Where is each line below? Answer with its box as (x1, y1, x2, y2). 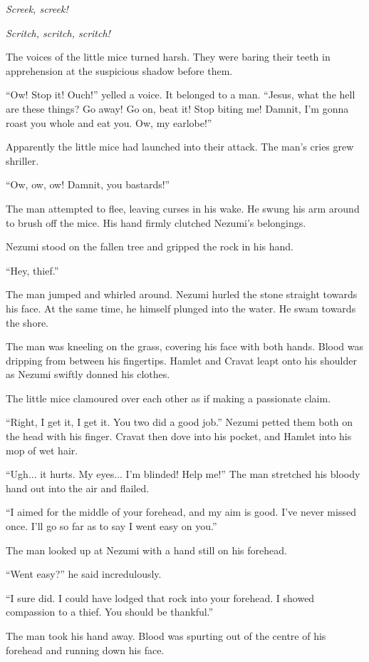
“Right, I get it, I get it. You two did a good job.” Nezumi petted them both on (6, 414, 353, 429)
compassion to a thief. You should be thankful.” (6, 604, 214, 619)
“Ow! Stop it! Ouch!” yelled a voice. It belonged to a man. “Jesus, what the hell (6, 87, 355, 102)
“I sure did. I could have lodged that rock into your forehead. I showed (6, 590, 315, 605)
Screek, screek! (6, 1, 68, 16)
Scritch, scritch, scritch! (6, 25, 110, 40)
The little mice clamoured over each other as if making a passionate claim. (6, 390, 331, 405)
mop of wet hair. (6, 442, 78, 457)
